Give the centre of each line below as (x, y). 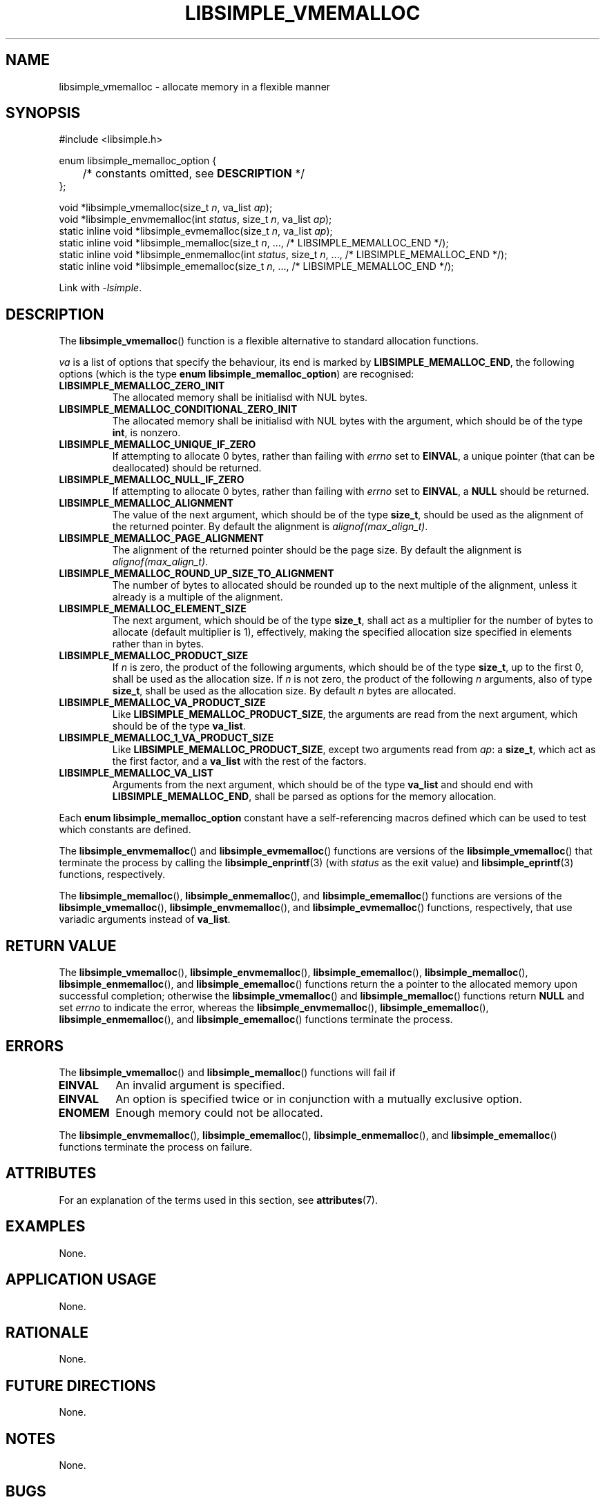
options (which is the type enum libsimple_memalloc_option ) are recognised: (237, 374)
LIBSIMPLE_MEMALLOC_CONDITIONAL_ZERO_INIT (178, 409)
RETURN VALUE (61, 946)
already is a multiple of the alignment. (198, 597)
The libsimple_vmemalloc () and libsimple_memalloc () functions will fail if (227, 1072)
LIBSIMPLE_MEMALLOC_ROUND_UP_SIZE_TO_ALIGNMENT (196, 574)
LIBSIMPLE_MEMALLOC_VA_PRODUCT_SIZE (162, 703)
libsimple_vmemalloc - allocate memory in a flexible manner (195, 86)
